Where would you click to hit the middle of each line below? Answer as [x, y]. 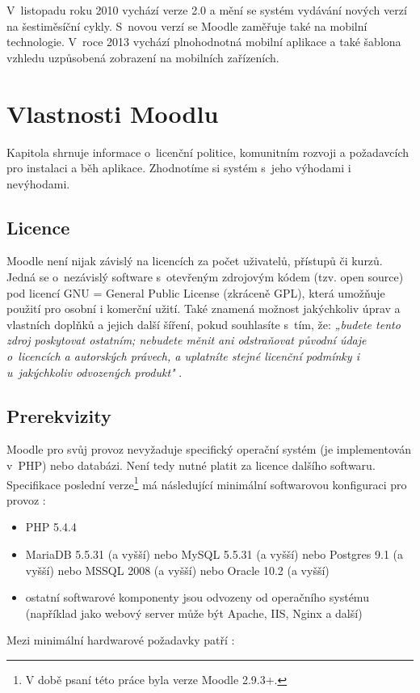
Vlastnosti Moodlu [113, 113]
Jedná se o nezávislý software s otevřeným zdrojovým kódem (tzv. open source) [205, 277]
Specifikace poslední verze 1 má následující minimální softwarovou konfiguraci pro [207, 483]
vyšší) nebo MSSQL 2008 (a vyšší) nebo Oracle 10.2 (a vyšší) [177, 570]
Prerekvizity [59, 415]
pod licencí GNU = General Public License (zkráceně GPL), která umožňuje [196, 292]
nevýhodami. [38, 183]
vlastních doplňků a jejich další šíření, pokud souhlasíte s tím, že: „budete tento [204, 324]
